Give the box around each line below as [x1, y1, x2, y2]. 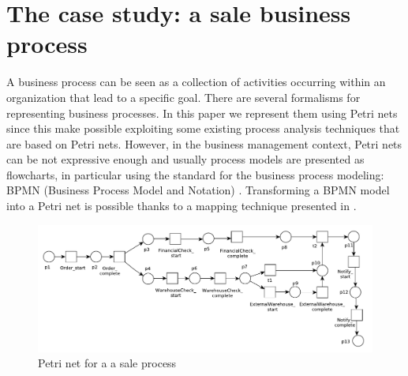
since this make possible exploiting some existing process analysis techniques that [6, 120, 400, 137]
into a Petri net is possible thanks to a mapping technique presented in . [6, 197, 357, 214]
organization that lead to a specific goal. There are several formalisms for [6, 88, 361, 105]
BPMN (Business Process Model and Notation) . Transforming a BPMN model [6, 182, 390, 198]
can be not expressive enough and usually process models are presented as [6, 151, 365, 167]
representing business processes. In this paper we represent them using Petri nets [6, 104, 398, 121]
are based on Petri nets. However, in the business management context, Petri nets [6, 135, 402, 152]
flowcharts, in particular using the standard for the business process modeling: [6, 166, 384, 182]
